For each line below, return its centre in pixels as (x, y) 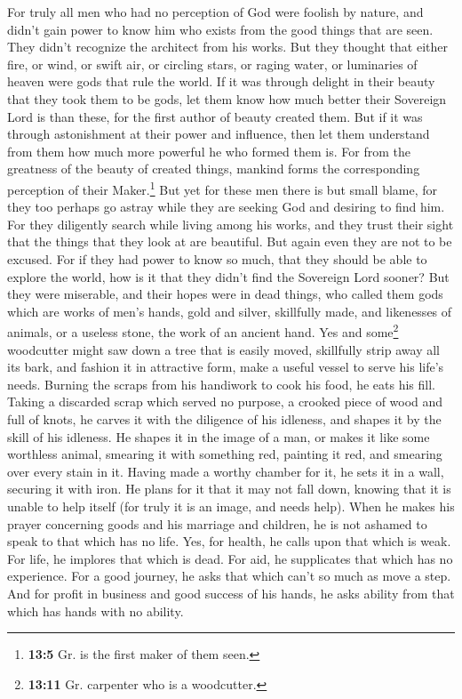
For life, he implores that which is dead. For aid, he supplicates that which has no (230, 558)
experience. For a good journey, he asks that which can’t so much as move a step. (229, 576)
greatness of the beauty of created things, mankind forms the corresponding (214, 169)
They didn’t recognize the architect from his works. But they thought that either (227, 47)
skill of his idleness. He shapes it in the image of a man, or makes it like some (219, 436)
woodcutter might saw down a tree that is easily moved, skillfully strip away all (223, 349)
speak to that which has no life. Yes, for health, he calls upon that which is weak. (229, 541)
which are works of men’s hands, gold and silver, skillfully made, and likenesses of (230, 311)
